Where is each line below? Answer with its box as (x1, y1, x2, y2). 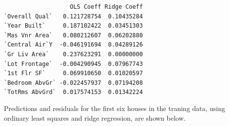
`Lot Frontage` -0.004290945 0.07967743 (4, 60, 143, 67)
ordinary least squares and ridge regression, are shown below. (4, 112, 186, 123)
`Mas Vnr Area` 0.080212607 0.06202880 (4, 31, 143, 39)
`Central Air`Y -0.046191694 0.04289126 (4, 41, 143, 48)
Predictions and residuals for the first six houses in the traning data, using (4, 103, 226, 113)
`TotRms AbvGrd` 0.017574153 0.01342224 (4, 89, 143, 96)
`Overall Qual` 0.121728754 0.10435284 (4, 13, 143, 20)
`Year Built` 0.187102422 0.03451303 (4, 22, 143, 30)
